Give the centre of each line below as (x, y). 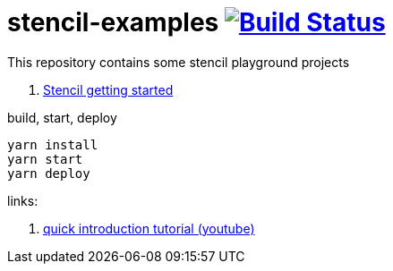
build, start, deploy (62, 117)
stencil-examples (113, 22)
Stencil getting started (108, 89)
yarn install (53, 144)
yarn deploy (49, 173)
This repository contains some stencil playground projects (179, 62)
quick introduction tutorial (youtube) (149, 228)
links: (23, 200)
